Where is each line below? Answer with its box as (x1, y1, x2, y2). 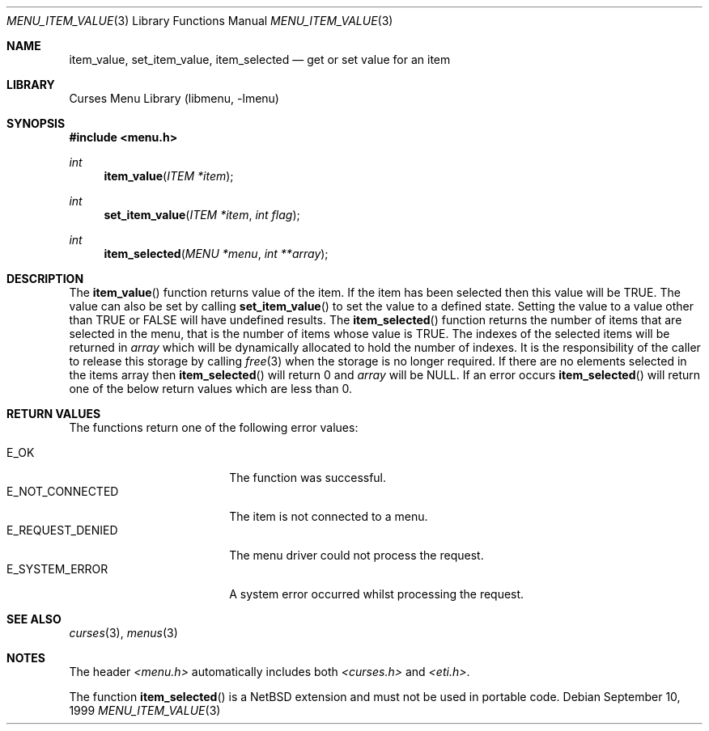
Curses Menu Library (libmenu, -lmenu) (69, 91, 279, 105)
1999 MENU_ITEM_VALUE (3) (69, 704, 221, 717)
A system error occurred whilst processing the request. (229, 587, 524, 601)
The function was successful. (229, 471, 387, 484)
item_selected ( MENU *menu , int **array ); (104, 247, 329, 260)
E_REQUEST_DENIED (6, 523, 118, 537)
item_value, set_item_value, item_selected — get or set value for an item (69, 53, 451, 66)
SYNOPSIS (6, 116, 66, 130)
